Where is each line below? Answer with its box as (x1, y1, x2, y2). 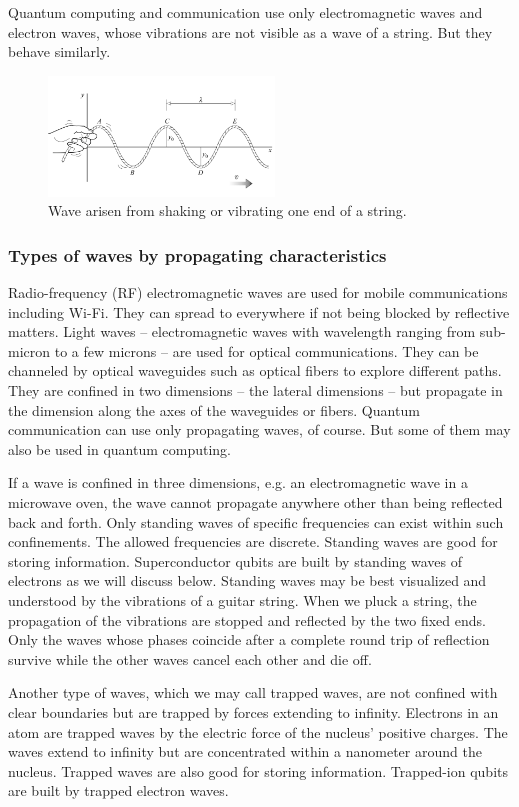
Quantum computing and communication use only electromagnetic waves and (8, 2, 483, 22)
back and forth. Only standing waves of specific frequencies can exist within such (8, 511, 504, 532)
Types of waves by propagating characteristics (8, 242, 387, 267)
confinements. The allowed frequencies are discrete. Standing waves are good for (8, 531, 498, 552)
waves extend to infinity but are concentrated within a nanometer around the (8, 741, 482, 762)
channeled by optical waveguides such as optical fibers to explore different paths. (8, 360, 502, 381)
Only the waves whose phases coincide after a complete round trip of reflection (8, 629, 490, 650)
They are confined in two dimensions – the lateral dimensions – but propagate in (8, 380, 503, 400)
